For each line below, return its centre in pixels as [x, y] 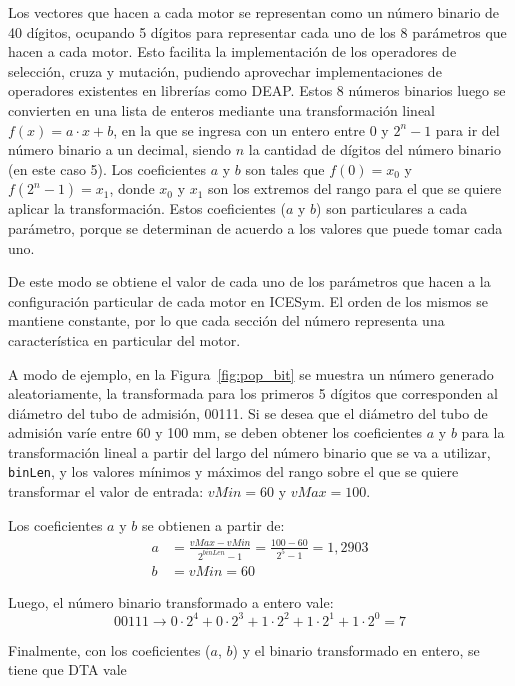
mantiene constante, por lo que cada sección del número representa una [226, 320]
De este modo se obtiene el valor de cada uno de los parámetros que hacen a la [249, 281]
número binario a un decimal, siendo [120, 149]
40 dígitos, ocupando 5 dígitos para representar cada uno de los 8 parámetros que [257, 31]
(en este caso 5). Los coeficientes [107, 168]
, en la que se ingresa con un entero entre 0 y [251, 129]
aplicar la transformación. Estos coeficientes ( [147, 208]
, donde [132, 188]
